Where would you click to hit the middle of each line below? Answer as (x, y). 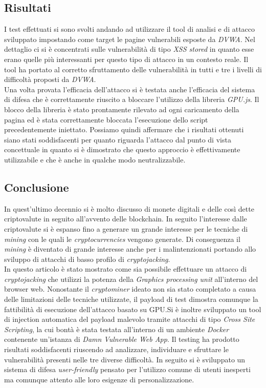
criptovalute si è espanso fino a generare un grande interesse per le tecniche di (126, 228)
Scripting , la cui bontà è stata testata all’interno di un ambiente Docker (117, 329)
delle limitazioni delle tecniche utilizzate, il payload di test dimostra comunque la (131, 299)
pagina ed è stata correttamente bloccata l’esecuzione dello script (106, 119)
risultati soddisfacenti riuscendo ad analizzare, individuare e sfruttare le (116, 349)
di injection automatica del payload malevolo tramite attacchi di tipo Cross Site (130, 319)
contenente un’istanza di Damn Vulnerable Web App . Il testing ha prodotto (122, 339)
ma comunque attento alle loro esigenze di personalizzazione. (99, 379)
